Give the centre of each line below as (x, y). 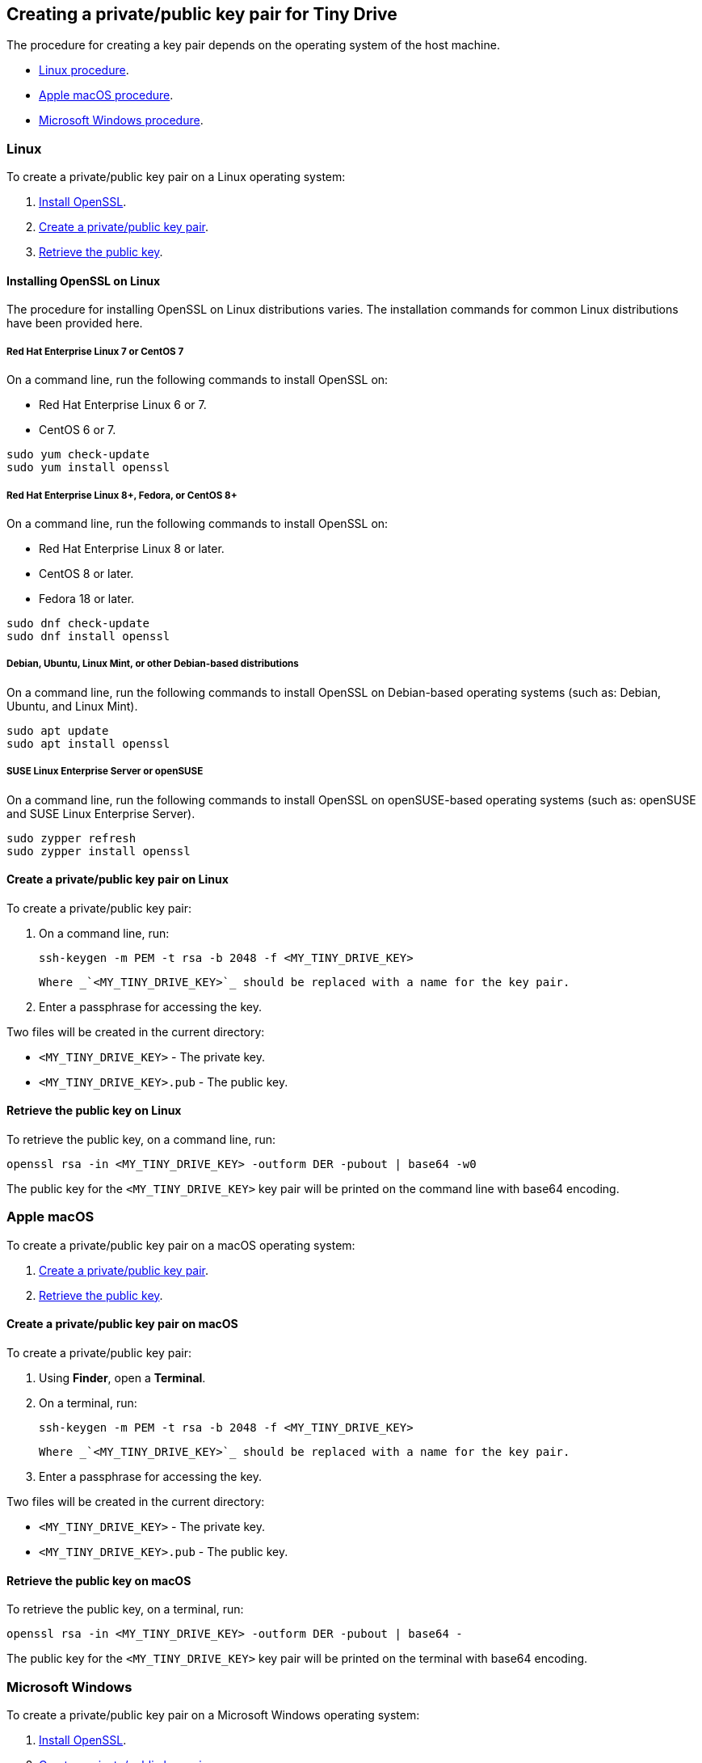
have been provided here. (75, 323)
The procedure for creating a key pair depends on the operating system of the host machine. (253, 45)
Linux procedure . (84, 70)
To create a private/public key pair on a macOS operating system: (181, 1245)
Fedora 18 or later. (87, 598)
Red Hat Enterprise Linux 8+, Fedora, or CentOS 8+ (122, 495)
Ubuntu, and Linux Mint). (72, 706)
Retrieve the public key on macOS (99, 1580)
